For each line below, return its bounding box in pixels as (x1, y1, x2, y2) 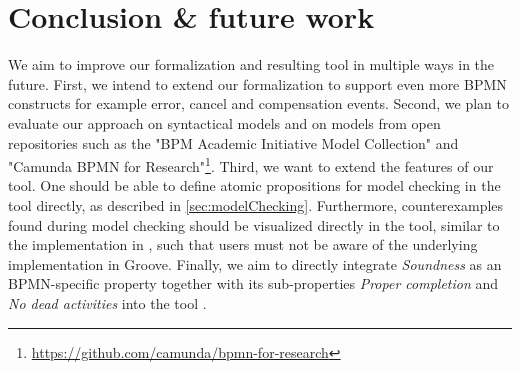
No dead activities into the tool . (8, 292, 207, 313)
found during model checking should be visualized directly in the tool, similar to (8, 214, 500, 235)
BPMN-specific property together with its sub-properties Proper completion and (8, 273, 499, 294)
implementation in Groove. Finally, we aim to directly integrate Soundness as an (8, 253, 502, 274)
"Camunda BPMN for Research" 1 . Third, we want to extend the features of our (8, 153, 494, 176)
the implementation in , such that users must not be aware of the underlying (8, 234, 478, 255)
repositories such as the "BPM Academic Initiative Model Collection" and (8, 132, 459, 153)
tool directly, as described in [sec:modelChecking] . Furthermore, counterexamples (8, 194, 504, 215)
